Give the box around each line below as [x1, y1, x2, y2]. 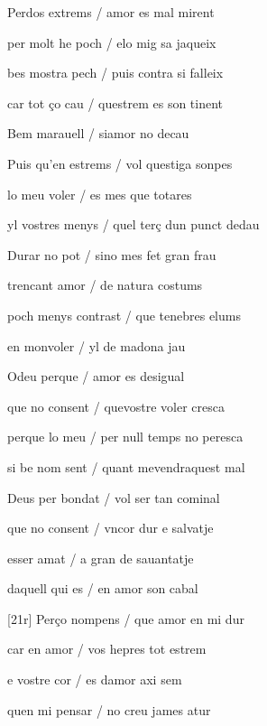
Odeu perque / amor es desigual [7, 367, 185, 386]
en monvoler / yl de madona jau [7, 336, 186, 355]
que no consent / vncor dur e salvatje [7, 518, 214, 537]
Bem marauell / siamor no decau [7, 124, 189, 143]
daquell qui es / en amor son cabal [7, 579, 198, 598]
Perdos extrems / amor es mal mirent [7, 3, 215, 21]
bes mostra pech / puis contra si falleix [7, 63, 224, 82]
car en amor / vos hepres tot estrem [7, 639, 207, 658]
